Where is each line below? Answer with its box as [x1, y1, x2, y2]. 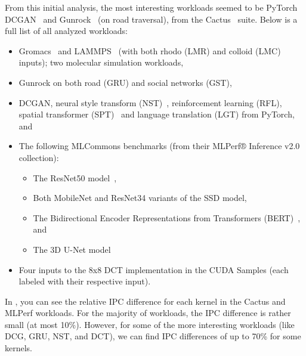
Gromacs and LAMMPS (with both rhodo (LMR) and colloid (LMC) [18, 44, 281, 57]
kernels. [5, 342, 33, 354]
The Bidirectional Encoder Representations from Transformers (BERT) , [33, 211, 301, 224]
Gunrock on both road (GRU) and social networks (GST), [18, 76, 232, 88]
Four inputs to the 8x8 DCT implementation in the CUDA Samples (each [18, 263, 289, 275]
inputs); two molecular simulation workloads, [18, 56, 184, 69]
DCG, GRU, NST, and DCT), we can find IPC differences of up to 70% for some [5, 330, 301, 342]
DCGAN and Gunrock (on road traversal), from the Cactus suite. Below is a [5, 13, 298, 25]
